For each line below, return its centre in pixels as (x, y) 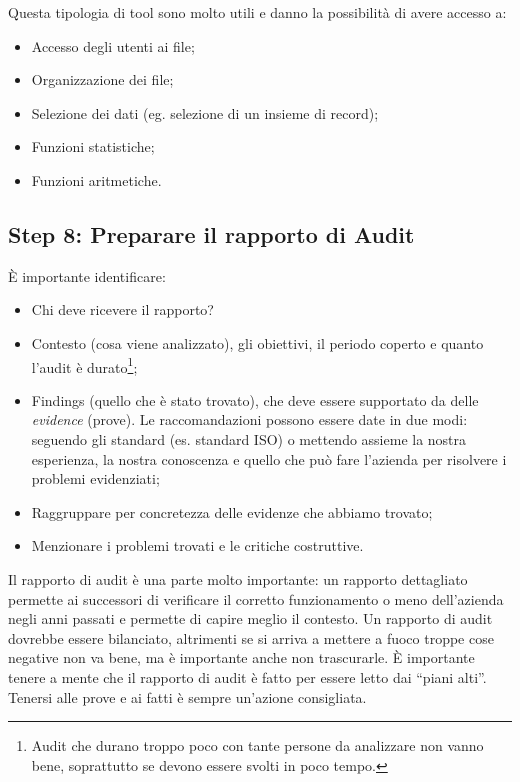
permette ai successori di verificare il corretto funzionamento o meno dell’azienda (256, 598)
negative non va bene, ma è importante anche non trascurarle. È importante (241, 657)
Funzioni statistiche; (93, 146)
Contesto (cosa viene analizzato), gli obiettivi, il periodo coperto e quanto (257, 342)
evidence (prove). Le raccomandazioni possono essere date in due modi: (249, 419)
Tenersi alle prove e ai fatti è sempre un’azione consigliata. (187, 696)
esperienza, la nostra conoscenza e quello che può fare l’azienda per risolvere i (269, 458)
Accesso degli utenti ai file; (113, 45)
